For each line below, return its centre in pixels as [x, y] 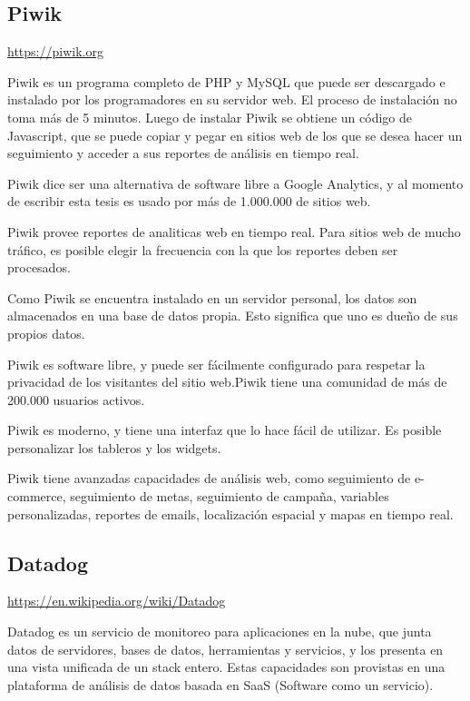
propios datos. [46, 333]
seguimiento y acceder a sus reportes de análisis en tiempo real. [183, 153]
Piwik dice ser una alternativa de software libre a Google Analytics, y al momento [235, 183]
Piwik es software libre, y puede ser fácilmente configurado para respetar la [216, 364]
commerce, [37, 496]
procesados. [39, 267]
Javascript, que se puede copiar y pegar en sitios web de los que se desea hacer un [235, 135]
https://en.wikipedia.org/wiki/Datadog [117, 601]
